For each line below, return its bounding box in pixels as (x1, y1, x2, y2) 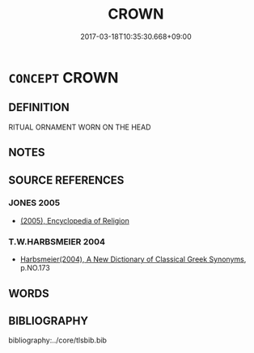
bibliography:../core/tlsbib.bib (8, 335, 108, 345)
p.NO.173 (19, 263, 50, 273)
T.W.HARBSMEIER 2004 (8, 236, 106, 247)
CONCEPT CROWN (8, 68, 119, 87)
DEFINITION (8, 100, 70, 114)
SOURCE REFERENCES (8, 173, 125, 187)
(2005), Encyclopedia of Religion (19, 215, 129, 225)
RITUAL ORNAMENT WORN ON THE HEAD (8, 122, 151, 132)
